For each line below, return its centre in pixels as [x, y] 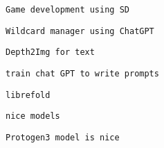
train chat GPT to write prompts [82, 73]
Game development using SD [67, 10]
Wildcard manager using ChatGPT [80, 31]
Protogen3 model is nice [63, 137]
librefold [28, 95]
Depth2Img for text [50, 52]
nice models [33, 116]
